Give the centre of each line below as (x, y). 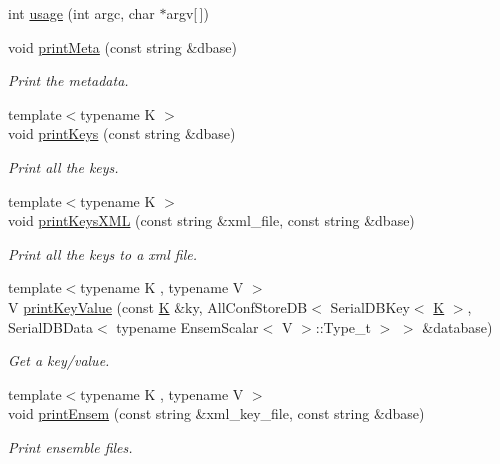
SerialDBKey (370, 306)
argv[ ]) (187, 13)
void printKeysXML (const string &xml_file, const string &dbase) (211, 220)
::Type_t (343, 326)
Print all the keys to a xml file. (103, 253)
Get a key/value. (59, 360)
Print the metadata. (68, 80)
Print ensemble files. (70, 446)
